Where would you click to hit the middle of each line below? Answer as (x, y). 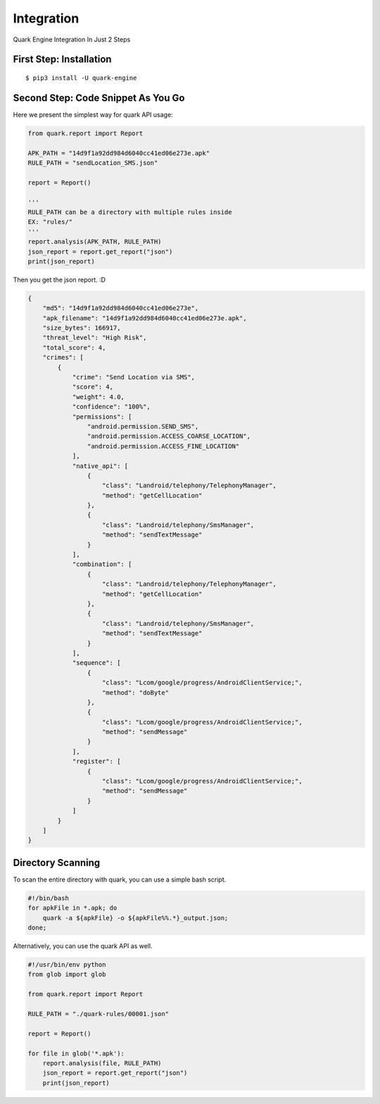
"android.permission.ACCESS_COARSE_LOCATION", (169, 436)
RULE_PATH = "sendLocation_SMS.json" (93, 163)
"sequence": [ (96, 663)
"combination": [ (102, 564)
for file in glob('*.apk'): (76, 1053)
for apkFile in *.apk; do (72, 908)
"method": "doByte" (135, 692)
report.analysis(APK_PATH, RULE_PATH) (95, 242)
